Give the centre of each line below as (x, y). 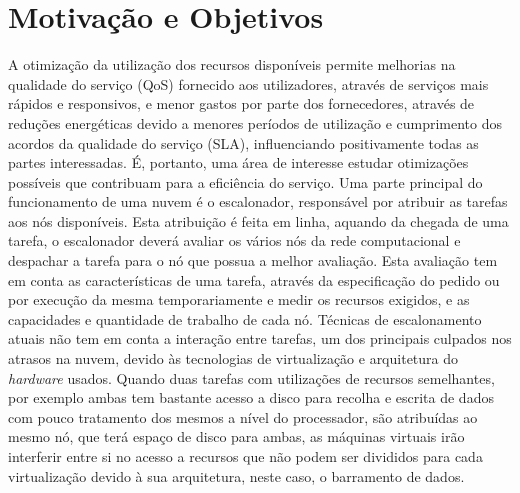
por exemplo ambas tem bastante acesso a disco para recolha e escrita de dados (251, 397)
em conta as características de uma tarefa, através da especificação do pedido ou (254, 279)
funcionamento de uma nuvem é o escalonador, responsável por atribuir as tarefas (258, 201)
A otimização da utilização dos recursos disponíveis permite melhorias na (232, 64)
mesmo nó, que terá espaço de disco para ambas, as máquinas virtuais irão (236, 436)
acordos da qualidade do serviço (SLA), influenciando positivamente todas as (243, 142)
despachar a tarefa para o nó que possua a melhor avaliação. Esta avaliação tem (253, 260)
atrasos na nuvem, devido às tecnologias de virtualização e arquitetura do (233, 358)
